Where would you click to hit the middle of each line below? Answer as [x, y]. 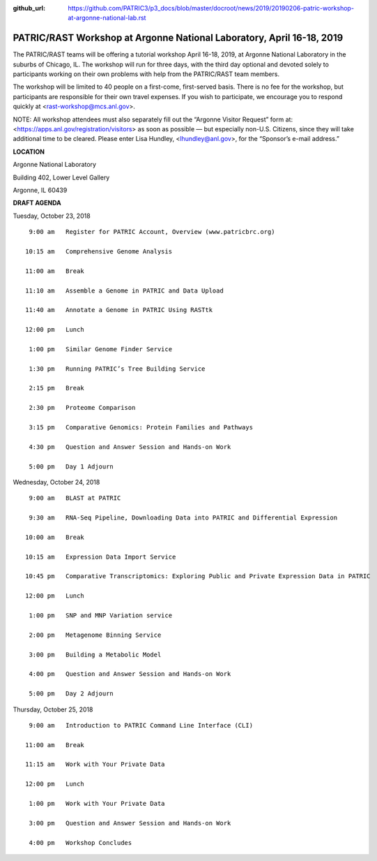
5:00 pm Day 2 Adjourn [71, 694]
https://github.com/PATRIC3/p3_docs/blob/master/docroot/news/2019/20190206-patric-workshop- [211, 8]
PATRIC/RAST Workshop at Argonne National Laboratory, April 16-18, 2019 [178, 38]
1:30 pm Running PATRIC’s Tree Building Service [117, 369]
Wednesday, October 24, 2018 [56, 482]
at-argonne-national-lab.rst [107, 18]
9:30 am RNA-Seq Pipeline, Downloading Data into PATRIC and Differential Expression [183, 518]
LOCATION [29, 152]
